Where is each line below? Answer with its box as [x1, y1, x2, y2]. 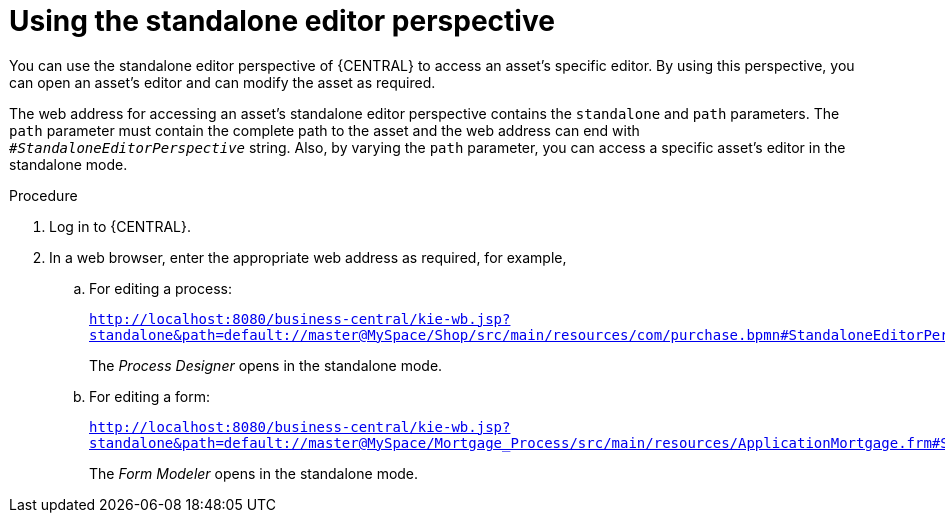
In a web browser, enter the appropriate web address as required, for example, [49, 248, 567, 266]
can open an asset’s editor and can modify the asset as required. [9, 73, 436, 91]
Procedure [9, 186, 78, 204]
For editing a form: [89, 387, 210, 405]
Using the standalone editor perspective [9, 4, 555, 38]
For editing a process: [89, 279, 232, 297]
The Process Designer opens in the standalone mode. [89, 356, 443, 374]
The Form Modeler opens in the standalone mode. [89, 464, 419, 482]
